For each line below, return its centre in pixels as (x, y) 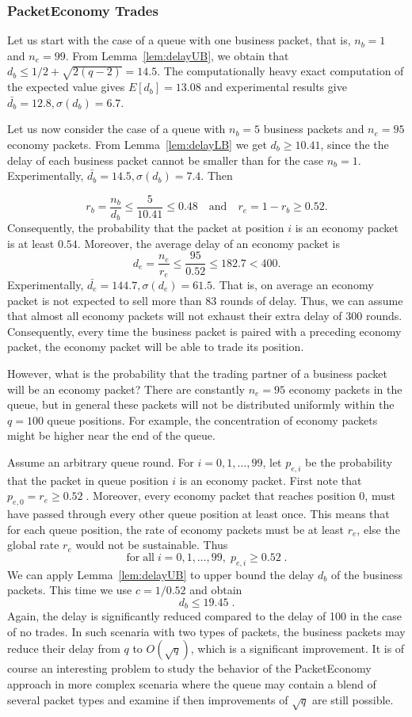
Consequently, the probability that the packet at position (146, 228)
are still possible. (353, 699)
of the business (367, 574)
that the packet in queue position (88, 480)
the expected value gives (66, 87)
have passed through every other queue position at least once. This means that (198, 514)
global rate (33, 545)
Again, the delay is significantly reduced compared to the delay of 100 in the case (205, 616)
